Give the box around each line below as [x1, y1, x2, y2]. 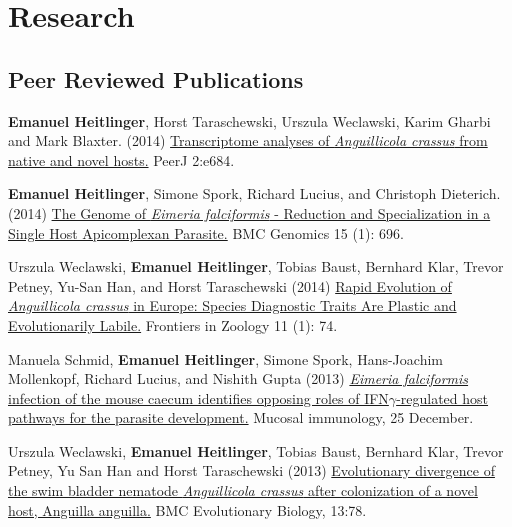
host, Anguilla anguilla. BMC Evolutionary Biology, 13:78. [8, 499, 367, 520]
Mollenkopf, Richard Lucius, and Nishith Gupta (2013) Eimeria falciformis [8, 368, 469, 389]
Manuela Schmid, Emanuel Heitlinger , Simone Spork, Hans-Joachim [8, 348, 443, 369]
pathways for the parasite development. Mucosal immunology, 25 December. [8, 407, 474, 428]
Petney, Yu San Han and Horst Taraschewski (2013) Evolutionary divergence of [8, 460, 495, 481]
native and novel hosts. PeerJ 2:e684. [8, 149, 235, 170]
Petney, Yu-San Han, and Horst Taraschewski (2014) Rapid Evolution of [8, 275, 452, 296]
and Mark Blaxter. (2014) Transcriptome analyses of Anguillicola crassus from [8, 130, 488, 151]
